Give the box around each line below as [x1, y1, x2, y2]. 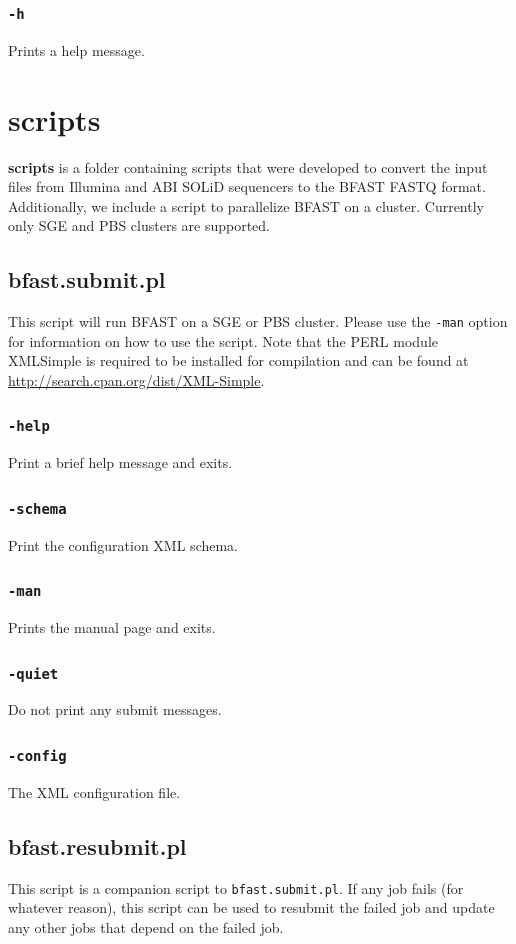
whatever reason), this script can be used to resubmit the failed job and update [8, 897, 495, 918]
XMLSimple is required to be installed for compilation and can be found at [8, 350, 469, 371]
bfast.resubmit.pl [8, 830, 187, 861]
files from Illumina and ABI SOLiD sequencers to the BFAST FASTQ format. [8, 176, 486, 197]
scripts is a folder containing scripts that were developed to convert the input [8, 156, 488, 177]
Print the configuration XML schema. [8, 534, 239, 555]
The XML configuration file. [8, 781, 181, 802]
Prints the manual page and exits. [8, 617, 216, 638]
